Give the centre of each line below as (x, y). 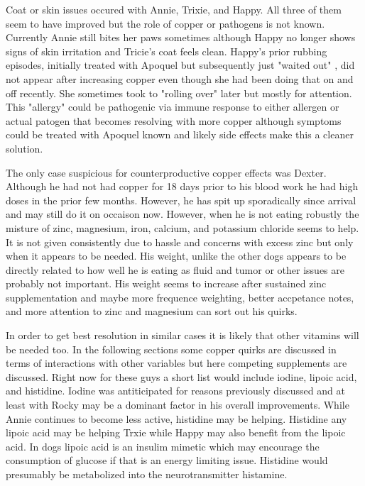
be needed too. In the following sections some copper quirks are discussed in (171, 349)
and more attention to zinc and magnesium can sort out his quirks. (152, 311)
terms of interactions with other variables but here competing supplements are (176, 363)
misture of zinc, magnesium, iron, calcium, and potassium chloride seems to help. (182, 227)
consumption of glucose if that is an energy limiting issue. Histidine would (167, 460)
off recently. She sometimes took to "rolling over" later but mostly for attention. (179, 93)
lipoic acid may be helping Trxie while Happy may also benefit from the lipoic (176, 432)
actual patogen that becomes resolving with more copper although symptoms (174, 120)
